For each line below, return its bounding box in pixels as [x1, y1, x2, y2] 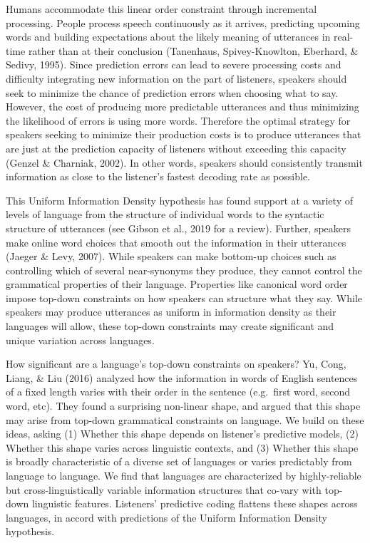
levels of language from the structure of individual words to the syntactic [6, 207, 324, 222]
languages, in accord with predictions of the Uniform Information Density [6, 510, 327, 524]
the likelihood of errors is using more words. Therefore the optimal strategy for [6, 113, 351, 128]
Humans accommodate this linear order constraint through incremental [6, 1, 317, 16]
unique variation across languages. [6, 332, 155, 347]
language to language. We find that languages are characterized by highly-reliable [6, 468, 361, 482]
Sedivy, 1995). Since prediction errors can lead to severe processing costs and [6, 57, 341, 72]
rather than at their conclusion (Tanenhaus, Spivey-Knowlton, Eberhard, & [28, 43, 359, 58]
